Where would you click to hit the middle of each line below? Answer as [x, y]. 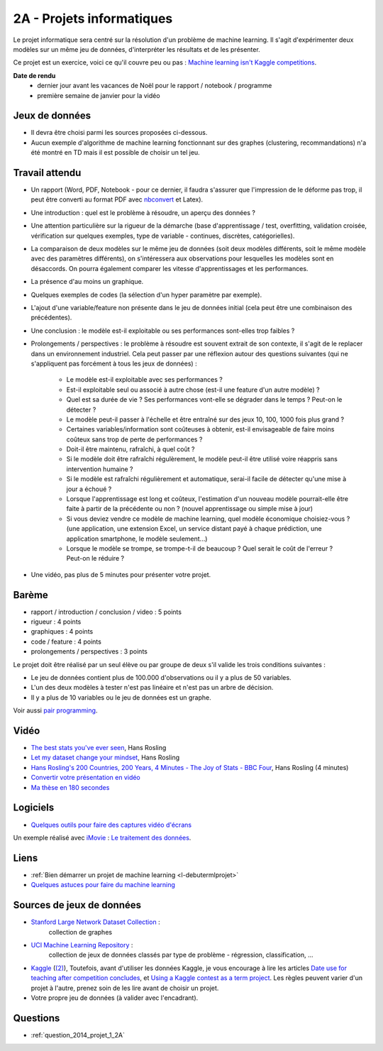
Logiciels [34, 808]
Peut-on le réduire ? [95, 558]
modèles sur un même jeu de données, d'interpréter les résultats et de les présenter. [137, 49]
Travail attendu [47, 173]
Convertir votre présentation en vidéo [86, 778]
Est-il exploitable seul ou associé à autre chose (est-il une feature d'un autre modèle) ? [193, 390]
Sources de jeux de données [77, 905]
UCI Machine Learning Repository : [82, 945]
